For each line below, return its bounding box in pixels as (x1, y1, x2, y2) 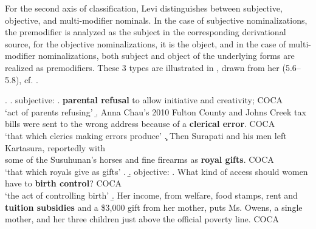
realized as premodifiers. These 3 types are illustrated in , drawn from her (5, 61, 280, 73)
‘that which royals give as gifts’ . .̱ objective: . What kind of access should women (5, 165, 308, 177)
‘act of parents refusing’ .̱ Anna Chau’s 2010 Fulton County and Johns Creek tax (5, 105, 306, 118)
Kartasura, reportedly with (5, 141, 106, 154)
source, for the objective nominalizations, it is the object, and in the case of (5, 37, 286, 50)
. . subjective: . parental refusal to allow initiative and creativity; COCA (5, 94, 283, 106)
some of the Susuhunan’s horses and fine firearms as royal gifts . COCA (5, 153, 274, 166)
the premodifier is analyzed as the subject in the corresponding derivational (5, 26, 286, 38)
